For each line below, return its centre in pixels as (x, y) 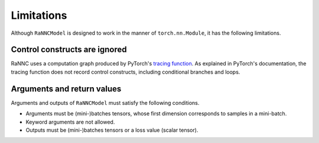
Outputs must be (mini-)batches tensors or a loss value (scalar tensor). (112, 130)
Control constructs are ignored (69, 50)
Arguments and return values (66, 89)
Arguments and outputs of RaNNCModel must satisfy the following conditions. (105, 102)
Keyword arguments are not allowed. (70, 122)
